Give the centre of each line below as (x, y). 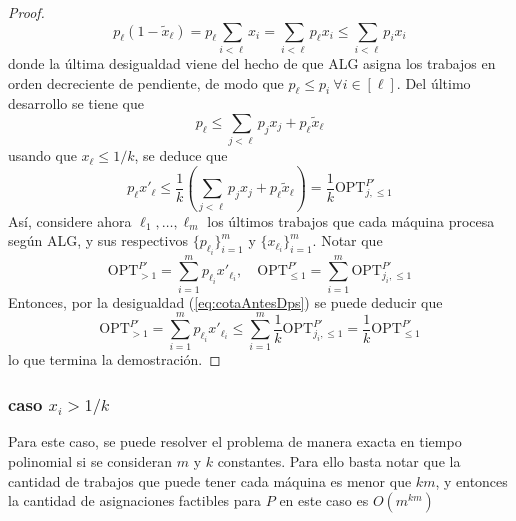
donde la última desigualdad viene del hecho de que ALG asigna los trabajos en (252, 62)
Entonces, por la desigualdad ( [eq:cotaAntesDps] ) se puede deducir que (225, 301)
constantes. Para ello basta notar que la (339, 460)
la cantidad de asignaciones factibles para (135, 500)
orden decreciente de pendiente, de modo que (146, 82)
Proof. (26, 12)
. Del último (433, 82)
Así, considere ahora (70, 220)
